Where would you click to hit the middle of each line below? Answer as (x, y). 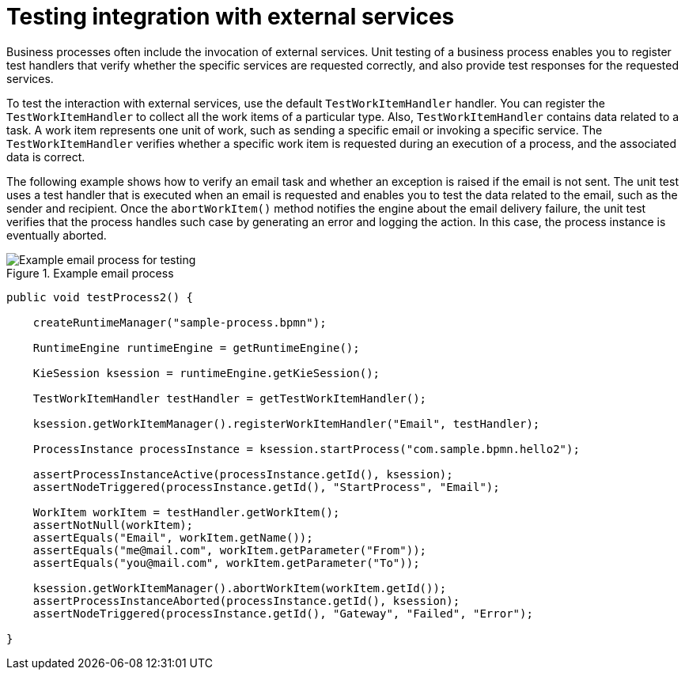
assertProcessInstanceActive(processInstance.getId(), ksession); (243, 474)
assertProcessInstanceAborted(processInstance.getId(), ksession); (246, 600)
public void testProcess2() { (100, 297)
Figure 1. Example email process (90, 273)
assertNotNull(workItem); (113, 525)
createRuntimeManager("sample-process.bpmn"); (180, 322)
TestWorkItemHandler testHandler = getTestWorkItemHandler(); (230, 398)
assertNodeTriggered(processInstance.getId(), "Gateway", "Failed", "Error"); (283, 613)
